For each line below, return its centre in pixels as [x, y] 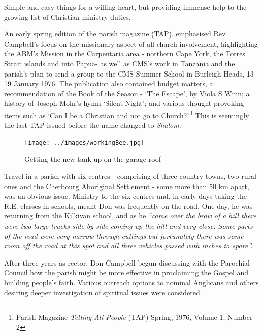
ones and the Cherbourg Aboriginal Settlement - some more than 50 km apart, [127, 186]
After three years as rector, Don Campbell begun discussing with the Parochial [127, 262]
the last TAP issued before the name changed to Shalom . [93, 125]
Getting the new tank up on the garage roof [93, 159]
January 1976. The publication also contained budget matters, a [113, 83]
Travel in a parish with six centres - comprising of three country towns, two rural [130, 176]
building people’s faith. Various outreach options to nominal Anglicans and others [131, 282]
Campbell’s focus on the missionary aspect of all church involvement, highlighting [131, 43]
